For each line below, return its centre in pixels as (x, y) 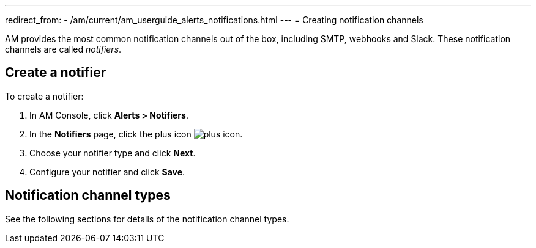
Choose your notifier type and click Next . (113, 153)
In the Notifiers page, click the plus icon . (136, 134)
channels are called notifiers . (63, 49)
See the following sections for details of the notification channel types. (147, 219)
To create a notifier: (44, 96)
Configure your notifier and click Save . (107, 172)
